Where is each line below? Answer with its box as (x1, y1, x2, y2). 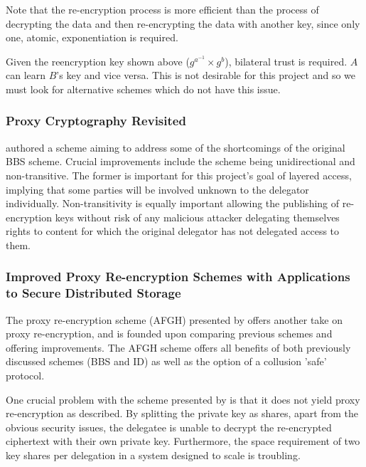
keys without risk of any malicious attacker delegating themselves (55, 209, 340, 224)
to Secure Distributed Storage (6, 284, 181, 302)
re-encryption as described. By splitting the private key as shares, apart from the (6, 406, 358, 421)
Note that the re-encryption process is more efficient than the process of (6, 2, 319, 16)
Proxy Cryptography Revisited (6, 112, 186, 130)
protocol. (6, 368, 45, 383)
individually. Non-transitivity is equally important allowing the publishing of (6, 196, 340, 211)
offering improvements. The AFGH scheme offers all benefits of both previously (6, 340, 351, 355)
